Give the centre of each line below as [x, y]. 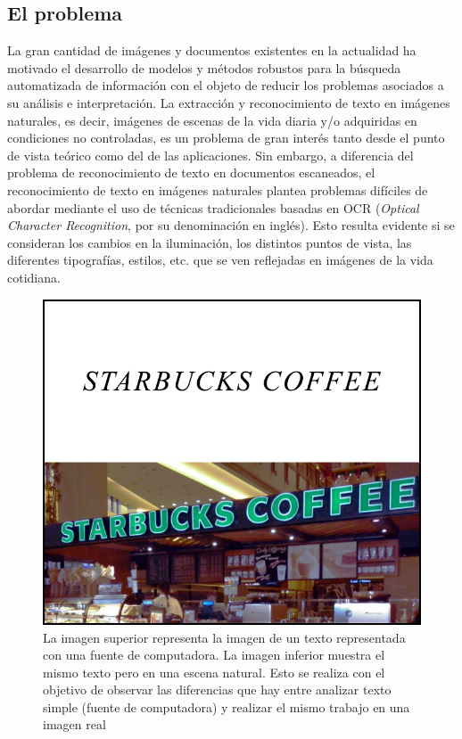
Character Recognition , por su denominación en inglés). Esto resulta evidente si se [231, 225]
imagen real [74, 724]
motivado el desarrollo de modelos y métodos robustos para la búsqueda [204, 67]
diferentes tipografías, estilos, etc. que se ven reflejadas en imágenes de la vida [220, 260]
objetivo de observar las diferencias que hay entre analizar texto [217, 690]
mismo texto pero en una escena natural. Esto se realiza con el [214, 672]
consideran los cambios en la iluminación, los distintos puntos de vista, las [210, 242]
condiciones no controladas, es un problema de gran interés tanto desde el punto [226, 138]
